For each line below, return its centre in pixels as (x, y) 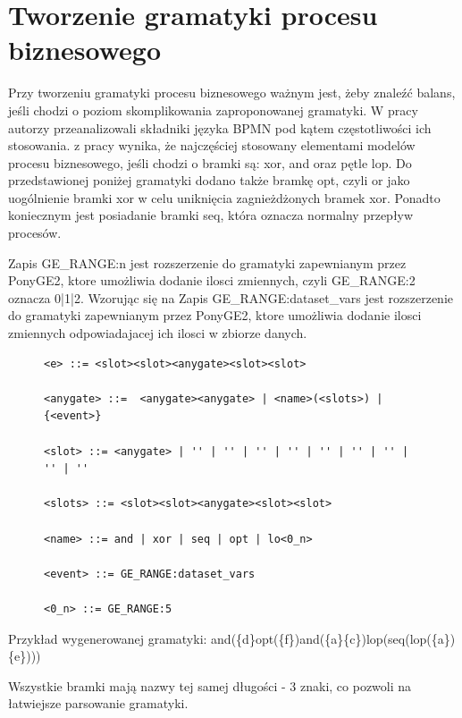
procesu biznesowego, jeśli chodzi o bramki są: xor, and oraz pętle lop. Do (210, 162)
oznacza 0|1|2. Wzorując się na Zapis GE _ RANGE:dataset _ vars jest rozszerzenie (231, 297)
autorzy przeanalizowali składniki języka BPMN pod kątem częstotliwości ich (220, 127)
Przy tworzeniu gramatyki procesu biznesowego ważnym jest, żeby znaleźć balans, (232, 93)
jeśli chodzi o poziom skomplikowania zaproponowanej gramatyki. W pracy (213, 110)
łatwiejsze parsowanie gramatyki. (98, 703)
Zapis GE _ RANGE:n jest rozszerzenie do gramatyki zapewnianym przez (207, 262)
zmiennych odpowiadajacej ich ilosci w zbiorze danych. (158, 333)
